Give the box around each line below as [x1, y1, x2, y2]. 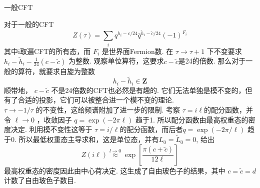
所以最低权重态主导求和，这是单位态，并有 [18, 134, 159, 144]
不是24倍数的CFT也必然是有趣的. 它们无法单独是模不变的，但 [51, 84, 252, 95]
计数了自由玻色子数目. [4, 175, 76, 185]
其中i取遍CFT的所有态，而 [4, 45, 91, 56]
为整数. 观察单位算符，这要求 [68, 55, 164, 66]
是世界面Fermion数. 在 [101, 45, 173, 56]
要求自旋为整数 [45, 65, 95, 76]
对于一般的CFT [4, 18, 54, 29]
